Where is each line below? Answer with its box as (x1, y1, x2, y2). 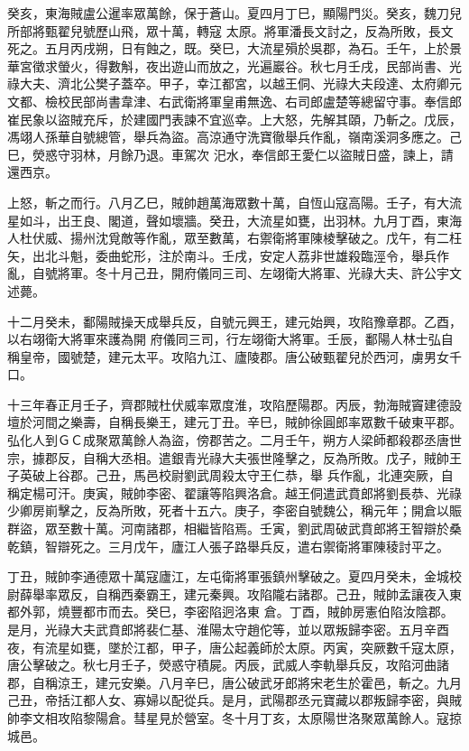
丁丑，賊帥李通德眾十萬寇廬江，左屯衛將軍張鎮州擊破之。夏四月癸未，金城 (7, 567, 449, 586)
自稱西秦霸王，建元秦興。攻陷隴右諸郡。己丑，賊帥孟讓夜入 (95, 584, 449, 603)
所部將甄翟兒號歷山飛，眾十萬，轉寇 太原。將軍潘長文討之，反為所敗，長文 (7, 21, 454, 40)
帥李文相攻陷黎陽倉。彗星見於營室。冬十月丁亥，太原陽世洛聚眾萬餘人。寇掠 (7, 708, 462, 727)
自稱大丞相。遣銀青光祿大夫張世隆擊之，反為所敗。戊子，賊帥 (82, 448, 449, 467)
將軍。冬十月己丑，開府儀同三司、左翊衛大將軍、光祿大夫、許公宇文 (57, 264, 462, 283)
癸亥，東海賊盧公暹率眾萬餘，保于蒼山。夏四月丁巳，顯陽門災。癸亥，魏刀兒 (7, 4, 462, 22)
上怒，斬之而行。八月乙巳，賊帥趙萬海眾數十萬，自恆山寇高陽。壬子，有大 (7, 192, 449, 211)
